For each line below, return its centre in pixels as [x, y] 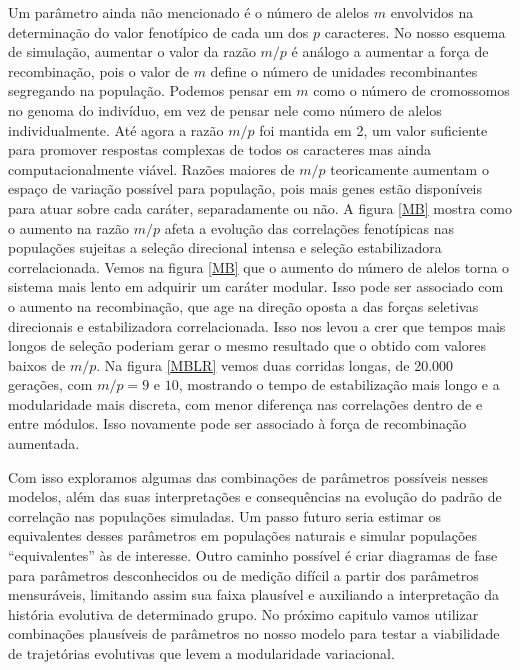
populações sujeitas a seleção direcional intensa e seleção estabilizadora [225, 247]
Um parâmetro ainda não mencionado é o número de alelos [189, 12]
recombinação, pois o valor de [98, 70]
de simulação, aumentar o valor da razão [132, 51]
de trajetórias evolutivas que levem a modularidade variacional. [201, 653]
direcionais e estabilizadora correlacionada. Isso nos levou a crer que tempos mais [257, 325]
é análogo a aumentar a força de [390, 51]
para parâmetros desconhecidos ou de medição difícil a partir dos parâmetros [243, 574]
